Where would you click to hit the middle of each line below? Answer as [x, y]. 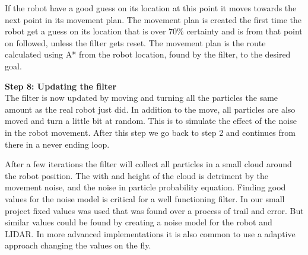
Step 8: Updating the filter [61, 86]
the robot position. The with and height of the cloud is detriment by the [136, 175]
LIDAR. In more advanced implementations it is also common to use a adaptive [150, 233]
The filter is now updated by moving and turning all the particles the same [142, 98]
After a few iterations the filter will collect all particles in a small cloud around [148, 164]
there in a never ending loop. [57, 144]
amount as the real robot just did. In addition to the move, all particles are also [150, 109]
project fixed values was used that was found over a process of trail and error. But [154, 210]
